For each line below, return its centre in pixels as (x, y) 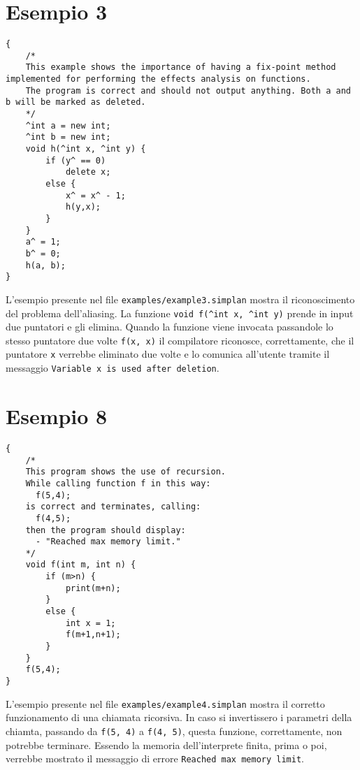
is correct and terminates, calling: (113, 507)
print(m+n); (93, 588)
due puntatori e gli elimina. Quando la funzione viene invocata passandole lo (170, 327)
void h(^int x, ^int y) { (86, 149)
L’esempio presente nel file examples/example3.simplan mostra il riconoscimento (180, 299)
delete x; (88, 172)
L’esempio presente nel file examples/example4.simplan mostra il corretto (165, 703)
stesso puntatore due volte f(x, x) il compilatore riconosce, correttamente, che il (180, 340)
